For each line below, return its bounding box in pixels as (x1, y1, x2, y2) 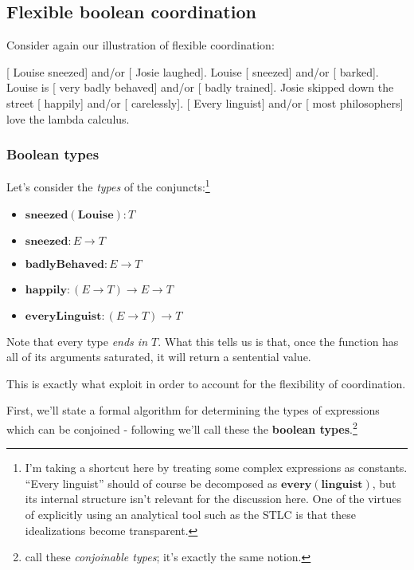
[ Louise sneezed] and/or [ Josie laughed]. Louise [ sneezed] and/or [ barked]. (6, 63, 379, 80)
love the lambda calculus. (6, 110, 130, 127)
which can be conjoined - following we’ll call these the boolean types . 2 (6, 419, 357, 437)
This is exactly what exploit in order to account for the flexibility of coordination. (6, 375, 406, 391)
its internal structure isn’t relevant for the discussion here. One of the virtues (25, 490, 401, 507)
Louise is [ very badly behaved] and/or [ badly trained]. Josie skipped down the (6, 79, 394, 96)
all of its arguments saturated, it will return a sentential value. (6, 348, 311, 365)
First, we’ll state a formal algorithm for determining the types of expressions (6, 402, 380, 419)
